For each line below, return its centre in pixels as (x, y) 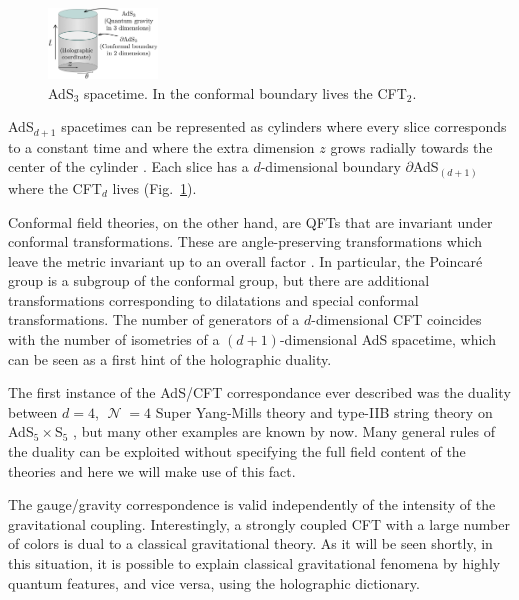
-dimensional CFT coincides (396, 319)
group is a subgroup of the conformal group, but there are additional (219, 280)
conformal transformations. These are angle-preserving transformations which (245, 241)
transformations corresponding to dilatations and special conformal (213, 299)
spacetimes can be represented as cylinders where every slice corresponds (284, 126)
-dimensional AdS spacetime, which (387, 339)
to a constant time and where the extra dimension (161, 146)
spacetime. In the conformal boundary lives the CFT (245, 92)
